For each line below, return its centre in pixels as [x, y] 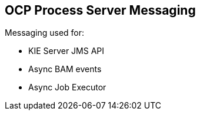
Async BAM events [65, 69]
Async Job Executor [67, 87]
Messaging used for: [45, 33]
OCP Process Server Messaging [100, 10]
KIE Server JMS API [66, 51]
